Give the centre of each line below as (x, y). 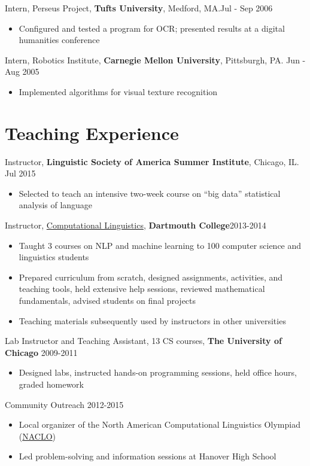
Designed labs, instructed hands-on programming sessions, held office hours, (158, 372)
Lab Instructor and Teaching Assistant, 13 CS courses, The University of (143, 341)
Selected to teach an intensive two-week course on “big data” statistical (150, 193)
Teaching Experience (92, 133)
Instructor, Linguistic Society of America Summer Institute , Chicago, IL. (152, 161)
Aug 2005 (22, 71)
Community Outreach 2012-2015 (64, 404)
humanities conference (59, 40)
